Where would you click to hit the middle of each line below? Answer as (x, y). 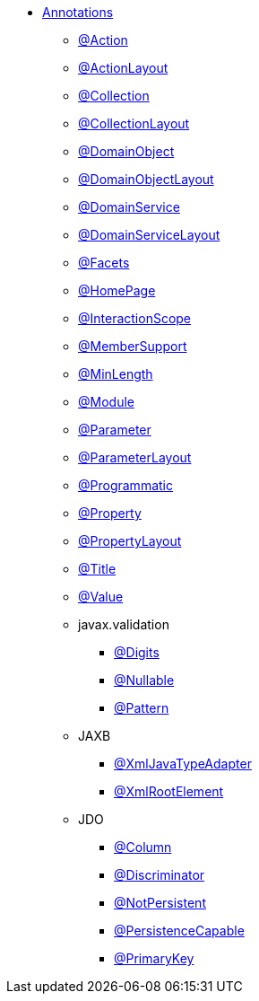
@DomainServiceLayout (149, 235)
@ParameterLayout (135, 457)
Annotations (78, 12)
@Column (143, 847)
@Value (101, 597)
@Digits (137, 652)
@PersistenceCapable (179, 931)
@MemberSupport (133, 346)
